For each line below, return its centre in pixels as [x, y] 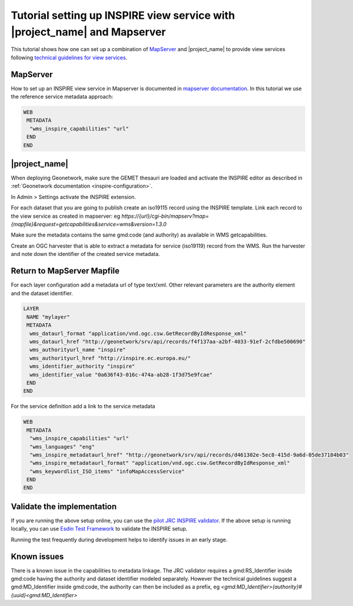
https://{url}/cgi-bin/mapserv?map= [165, 216]
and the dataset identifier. [42, 293]
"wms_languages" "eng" [62, 447]
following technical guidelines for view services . [69, 57]
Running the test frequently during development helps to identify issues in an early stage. [119, 540]
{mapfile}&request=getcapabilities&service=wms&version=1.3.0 [89, 224]
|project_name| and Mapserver [88, 32]
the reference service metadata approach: [62, 96]
